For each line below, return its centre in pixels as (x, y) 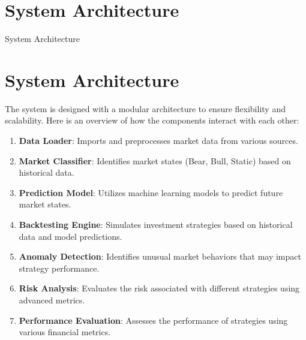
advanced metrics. (52, 300)
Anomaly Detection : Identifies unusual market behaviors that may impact (160, 256)
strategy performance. (59, 268)
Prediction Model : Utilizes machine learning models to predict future (151, 192)
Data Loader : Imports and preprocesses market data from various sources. (158, 141)
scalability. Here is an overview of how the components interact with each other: (152, 120)
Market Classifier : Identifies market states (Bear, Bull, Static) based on (155, 160)
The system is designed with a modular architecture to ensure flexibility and (145, 108)
